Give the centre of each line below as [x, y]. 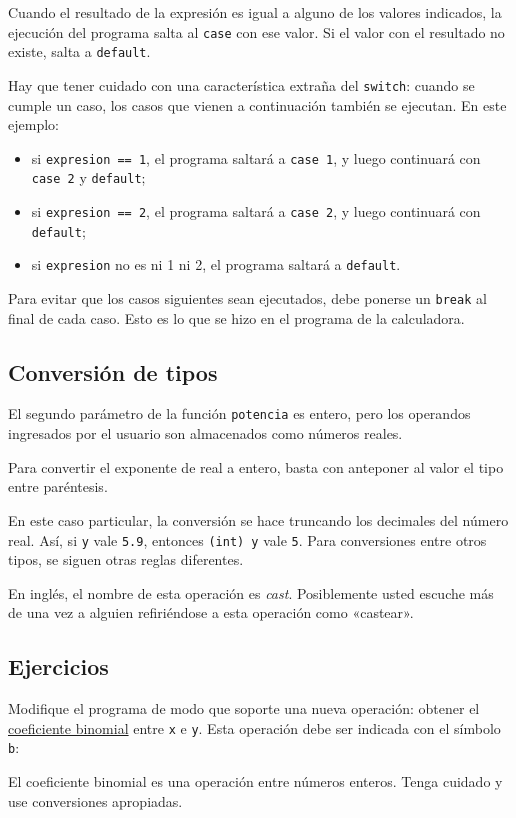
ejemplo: [33, 124]
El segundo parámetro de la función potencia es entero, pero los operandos [239, 413]
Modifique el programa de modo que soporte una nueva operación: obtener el [244, 708]
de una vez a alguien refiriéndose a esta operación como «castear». [211, 612]
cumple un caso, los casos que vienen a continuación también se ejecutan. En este [257, 104]
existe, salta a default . [79, 51]
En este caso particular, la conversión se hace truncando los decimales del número [258, 519]
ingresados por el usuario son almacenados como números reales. [205, 433]
